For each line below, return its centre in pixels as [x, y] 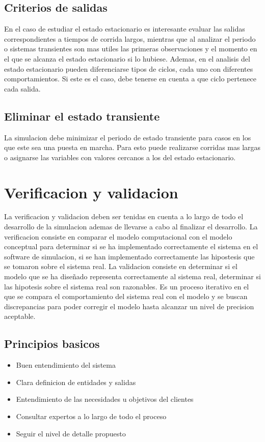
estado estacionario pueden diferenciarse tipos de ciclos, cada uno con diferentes [129, 68]
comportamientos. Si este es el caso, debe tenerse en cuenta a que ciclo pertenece [130, 79]
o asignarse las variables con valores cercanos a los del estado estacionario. [120, 157]
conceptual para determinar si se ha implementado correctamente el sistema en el [131, 246]
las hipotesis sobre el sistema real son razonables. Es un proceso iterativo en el [127, 286]
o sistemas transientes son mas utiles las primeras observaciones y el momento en [131, 49]
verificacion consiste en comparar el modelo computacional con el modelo [118, 236]
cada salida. [22, 88]
